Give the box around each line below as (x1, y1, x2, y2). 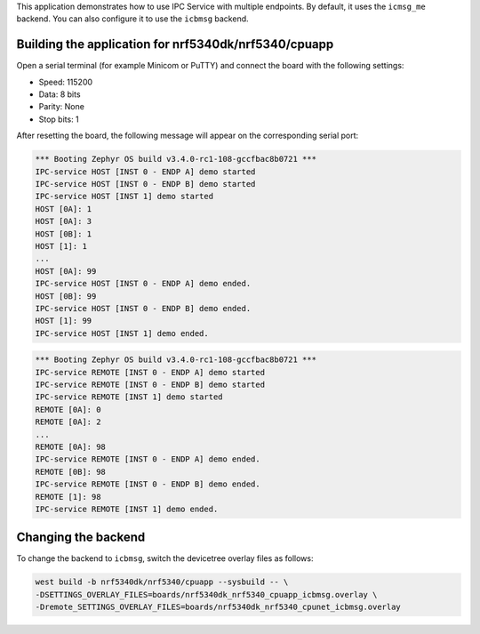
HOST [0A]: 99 (35, 266, 97, 276)
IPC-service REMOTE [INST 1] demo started (35, 392, 223, 402)
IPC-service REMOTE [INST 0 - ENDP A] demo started (35, 367, 266, 377)
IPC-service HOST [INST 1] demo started (35, 191, 213, 202)
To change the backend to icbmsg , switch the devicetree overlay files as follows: (16, 553, 314, 564)
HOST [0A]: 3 (35, 216, 92, 227)
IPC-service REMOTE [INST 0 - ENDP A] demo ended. (35, 454, 261, 464)
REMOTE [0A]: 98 (35, 442, 107, 453)
